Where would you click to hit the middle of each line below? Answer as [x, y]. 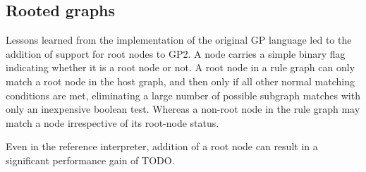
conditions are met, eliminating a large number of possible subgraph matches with [183, 95]
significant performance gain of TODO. [90, 160]
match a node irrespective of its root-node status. [112, 122]
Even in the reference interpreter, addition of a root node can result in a [162, 146]
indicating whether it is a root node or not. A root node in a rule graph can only [181, 67]
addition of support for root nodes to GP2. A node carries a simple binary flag [176, 53]
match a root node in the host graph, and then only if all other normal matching [180, 81]
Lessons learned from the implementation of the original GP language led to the [179, 40]
